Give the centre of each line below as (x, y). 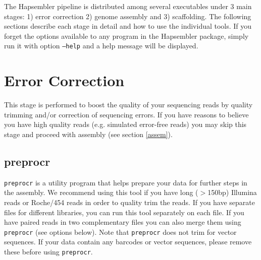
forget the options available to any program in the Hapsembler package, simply (126, 36)
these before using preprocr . (48, 252)
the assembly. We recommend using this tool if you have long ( (101, 192)
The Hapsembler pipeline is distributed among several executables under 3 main (128, 6)
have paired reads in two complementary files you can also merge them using (123, 222)
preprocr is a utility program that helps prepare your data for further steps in (126, 182)
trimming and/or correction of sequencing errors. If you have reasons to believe (126, 114)
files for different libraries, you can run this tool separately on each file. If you (124, 212)
